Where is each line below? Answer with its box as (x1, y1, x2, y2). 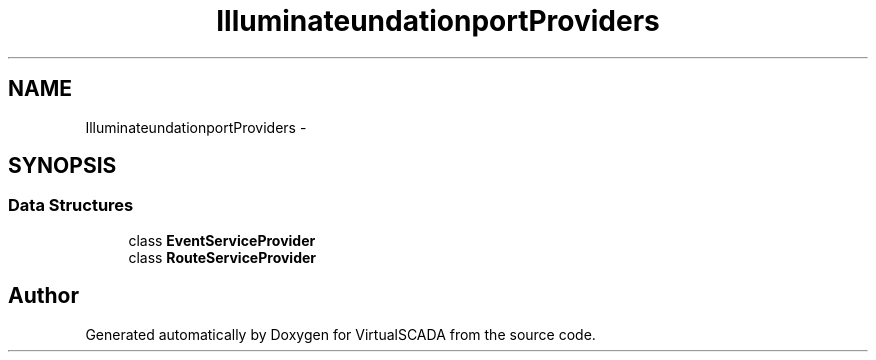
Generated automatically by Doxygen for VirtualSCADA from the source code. (85, 325, 596, 343)
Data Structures (8, 195, 134, 216)
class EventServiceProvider (128, 231, 316, 249)
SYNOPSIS (8, 153, 117, 179)
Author (8, 283, 79, 309)
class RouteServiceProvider (128, 248, 317, 266)
